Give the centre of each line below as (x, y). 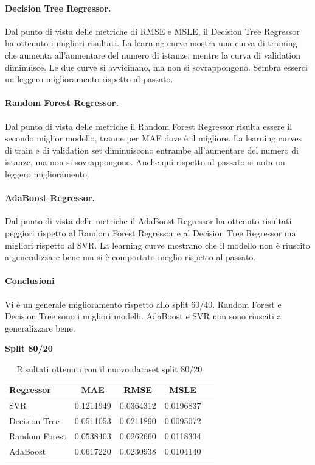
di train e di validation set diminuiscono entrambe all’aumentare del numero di (152, 150)
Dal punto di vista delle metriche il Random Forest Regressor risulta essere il (149, 126)
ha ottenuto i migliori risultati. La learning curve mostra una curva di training (151, 43)
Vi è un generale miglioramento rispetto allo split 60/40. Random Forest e (143, 304)
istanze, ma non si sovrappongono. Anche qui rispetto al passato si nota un (145, 162)
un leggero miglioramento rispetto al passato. (89, 79)
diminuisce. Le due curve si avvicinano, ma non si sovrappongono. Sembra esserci (156, 67)
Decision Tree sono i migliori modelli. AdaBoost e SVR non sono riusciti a (143, 316)
